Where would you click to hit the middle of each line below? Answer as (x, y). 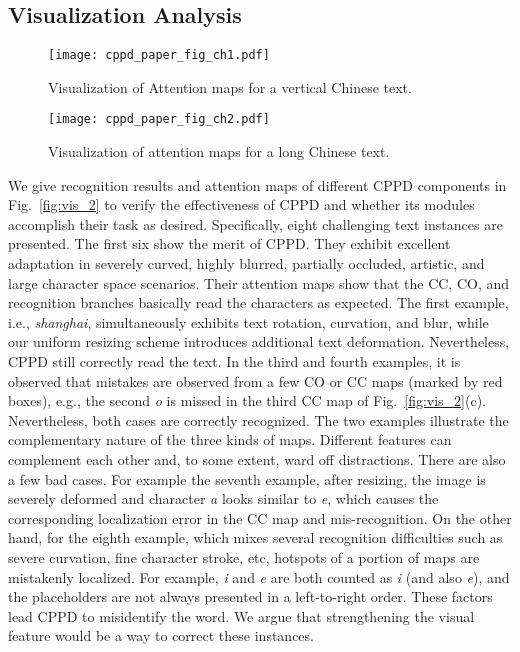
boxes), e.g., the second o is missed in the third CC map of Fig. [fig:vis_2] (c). (247, 400)
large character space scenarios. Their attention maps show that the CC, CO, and (259, 282)
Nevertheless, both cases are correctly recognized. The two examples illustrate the (258, 419)
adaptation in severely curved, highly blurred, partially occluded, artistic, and (246, 263)
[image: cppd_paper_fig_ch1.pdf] (159, 55)
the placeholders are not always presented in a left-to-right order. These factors (250, 596)
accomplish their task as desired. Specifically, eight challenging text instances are (255, 223)
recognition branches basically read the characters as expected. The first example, (258, 302)
